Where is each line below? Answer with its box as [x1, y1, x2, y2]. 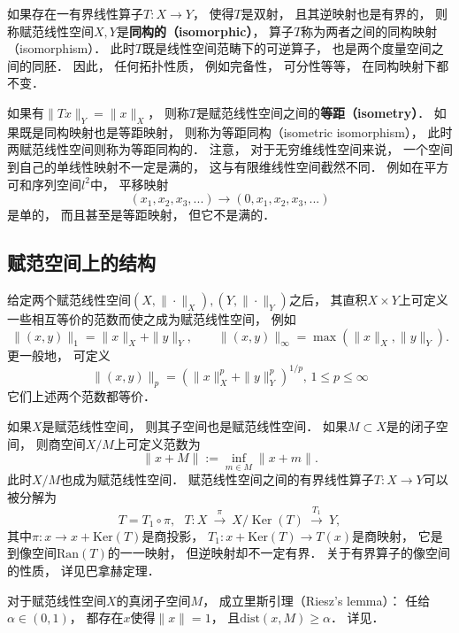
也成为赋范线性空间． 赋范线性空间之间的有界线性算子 [60, 470, 374, 489]
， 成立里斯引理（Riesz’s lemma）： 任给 [203, 591, 431, 609]
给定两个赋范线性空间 [7, 289, 131, 308]
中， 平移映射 [89, 174, 169, 193]
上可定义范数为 [113, 434, 201, 452]
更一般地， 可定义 [7, 345, 111, 364]
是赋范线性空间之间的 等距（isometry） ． [196, 103, 431, 121]
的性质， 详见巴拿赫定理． [7, 561, 160, 579]
